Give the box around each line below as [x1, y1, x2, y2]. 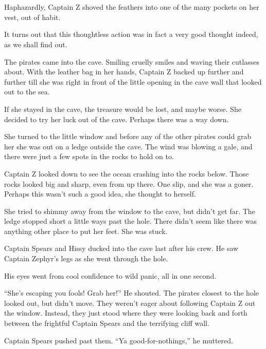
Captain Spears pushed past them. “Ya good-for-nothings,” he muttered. [4, 335, 233, 345]
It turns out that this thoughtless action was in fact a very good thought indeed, [4, 29, 258, 40]
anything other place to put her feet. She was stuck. [4, 225, 168, 236]
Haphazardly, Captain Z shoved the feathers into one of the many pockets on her [4, 2, 259, 12]
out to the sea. [4, 86, 50, 97]
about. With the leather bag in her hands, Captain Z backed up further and [4, 66, 244, 77]
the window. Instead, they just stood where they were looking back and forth [4, 307, 247, 318]
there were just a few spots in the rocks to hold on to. [4, 151, 174, 162]
